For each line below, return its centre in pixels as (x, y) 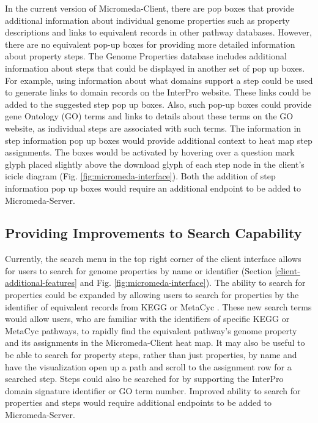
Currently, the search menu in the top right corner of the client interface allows (153, 259)
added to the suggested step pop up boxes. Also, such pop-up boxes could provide (158, 104)
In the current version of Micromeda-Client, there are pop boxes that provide (150, 8)
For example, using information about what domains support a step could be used (159, 80)
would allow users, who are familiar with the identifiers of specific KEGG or (147, 319)
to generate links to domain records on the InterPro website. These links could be (158, 92)
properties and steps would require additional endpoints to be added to (139, 402)
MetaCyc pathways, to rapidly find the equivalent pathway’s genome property (151, 330)
